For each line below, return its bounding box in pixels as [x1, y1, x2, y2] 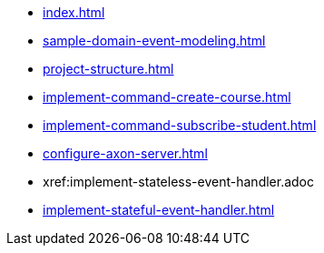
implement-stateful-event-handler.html [43, 202, 275, 218]
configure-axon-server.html [43, 146, 208, 161]
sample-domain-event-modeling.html [43, 33, 266, 48]
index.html [43, 5, 105, 20]
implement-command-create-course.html [43, 89, 291, 105]
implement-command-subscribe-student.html [43, 117, 317, 133]
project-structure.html [43, 61, 174, 76]
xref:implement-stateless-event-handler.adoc [43, 174, 315, 189]
